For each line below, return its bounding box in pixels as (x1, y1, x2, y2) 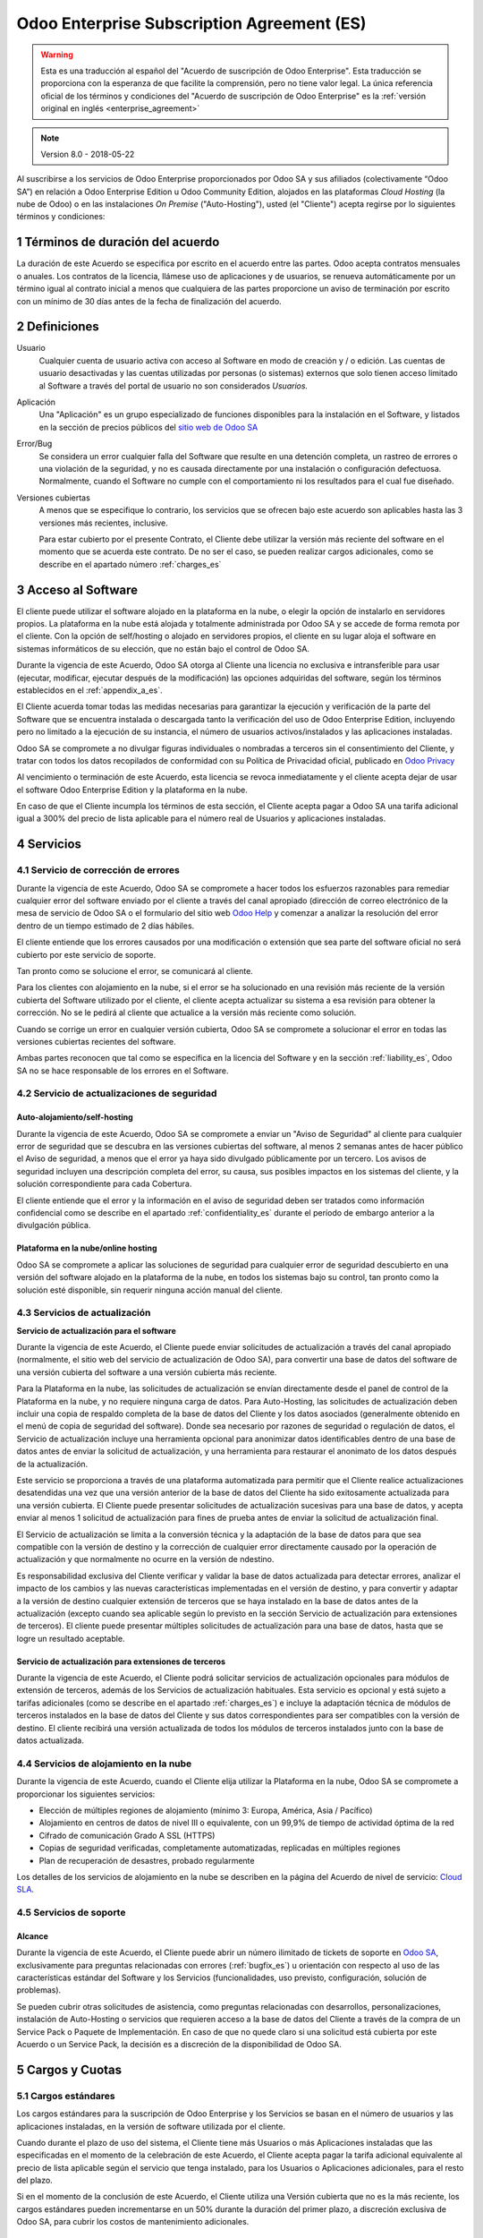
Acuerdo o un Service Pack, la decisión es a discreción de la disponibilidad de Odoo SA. (16, 2038, 342, 2049)
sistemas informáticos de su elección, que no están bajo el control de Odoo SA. (16, 643, 310, 653)
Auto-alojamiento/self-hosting (16, 1112, 133, 1123)
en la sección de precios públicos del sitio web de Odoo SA (38, 422, 258, 432)
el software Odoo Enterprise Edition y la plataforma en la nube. (16, 784, 248, 795)
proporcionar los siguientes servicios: (16, 1789, 156, 1799)
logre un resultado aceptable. (16, 1633, 125, 1644)
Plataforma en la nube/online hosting (16, 1243, 157, 1253)
